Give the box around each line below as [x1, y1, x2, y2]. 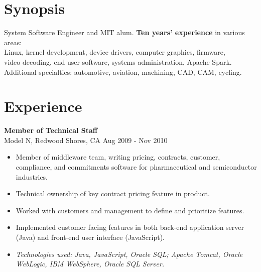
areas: [4, 37, 22, 47]
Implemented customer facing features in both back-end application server [16, 222, 244, 232]
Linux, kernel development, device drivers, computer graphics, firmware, [4, 47, 225, 57]
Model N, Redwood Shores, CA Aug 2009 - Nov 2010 [4, 134, 168, 145]
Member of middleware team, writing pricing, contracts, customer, [16, 152, 220, 162]
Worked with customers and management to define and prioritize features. [16, 205, 244, 215]
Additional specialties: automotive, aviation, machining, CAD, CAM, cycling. [4, 66, 242, 77]
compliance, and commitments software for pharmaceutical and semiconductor [16, 162, 257, 172]
